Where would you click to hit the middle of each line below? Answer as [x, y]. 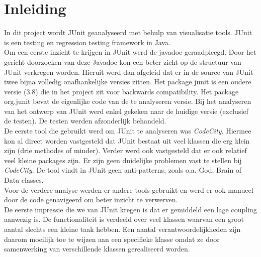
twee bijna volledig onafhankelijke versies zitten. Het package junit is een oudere [128, 82]
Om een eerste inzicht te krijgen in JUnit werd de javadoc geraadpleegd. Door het [130, 52]
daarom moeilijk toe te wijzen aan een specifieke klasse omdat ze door [112, 239]
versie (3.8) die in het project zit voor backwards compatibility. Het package [121, 91]
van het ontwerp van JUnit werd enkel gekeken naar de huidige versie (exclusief [126, 111]
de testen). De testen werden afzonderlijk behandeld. [85, 121]
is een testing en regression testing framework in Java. [87, 42]
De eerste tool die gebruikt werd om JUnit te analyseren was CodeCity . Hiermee [128, 131]
